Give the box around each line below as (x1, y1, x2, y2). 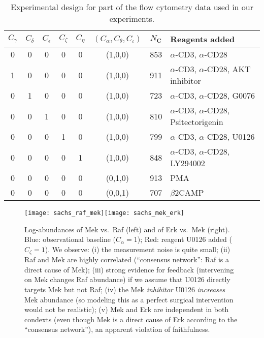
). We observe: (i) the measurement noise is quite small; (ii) (45, 243, 230, 254)
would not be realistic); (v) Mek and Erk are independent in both (24, 304, 229, 315)
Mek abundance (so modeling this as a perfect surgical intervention (24, 294, 234, 304)
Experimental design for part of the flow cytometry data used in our (11, 1, 253, 13)
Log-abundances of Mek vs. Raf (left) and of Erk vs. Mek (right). (24, 224, 230, 234)
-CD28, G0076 (204, 89, 255, 101)
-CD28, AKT (204, 63, 251, 75)
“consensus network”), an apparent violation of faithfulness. (24, 324, 210, 334)
